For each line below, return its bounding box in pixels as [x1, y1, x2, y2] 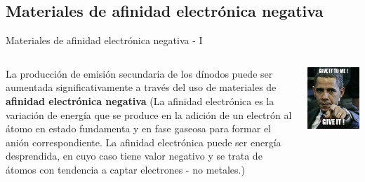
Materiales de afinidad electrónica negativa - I [6, 33, 203, 48]
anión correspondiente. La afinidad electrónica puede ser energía [6, 134, 281, 149]
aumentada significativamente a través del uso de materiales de [6, 80, 277, 94]
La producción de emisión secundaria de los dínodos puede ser [6, 66, 273, 80]
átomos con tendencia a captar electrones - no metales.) [6, 162, 245, 176]
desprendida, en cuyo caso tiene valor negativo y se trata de [6, 148, 263, 163]
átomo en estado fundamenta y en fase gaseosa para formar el [6, 121, 271, 136]
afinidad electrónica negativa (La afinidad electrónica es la [6, 93, 274, 108]
